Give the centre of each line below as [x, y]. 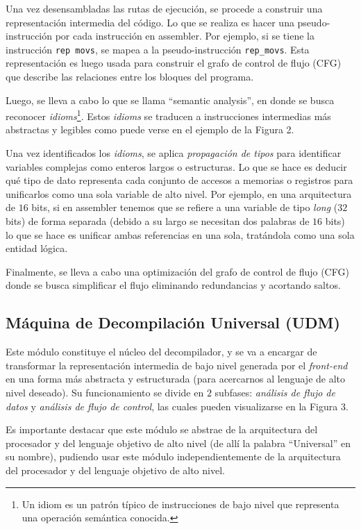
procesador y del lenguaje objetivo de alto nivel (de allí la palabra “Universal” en [178, 443]
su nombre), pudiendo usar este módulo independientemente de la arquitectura [173, 456]
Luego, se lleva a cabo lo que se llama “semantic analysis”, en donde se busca [170, 100]
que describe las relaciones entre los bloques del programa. [130, 77]
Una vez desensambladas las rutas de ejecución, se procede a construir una [164, 8]
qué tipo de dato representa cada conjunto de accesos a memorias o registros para [179, 180]
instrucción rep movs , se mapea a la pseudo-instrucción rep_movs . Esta [158, 49]
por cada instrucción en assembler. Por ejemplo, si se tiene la [185, 36]
